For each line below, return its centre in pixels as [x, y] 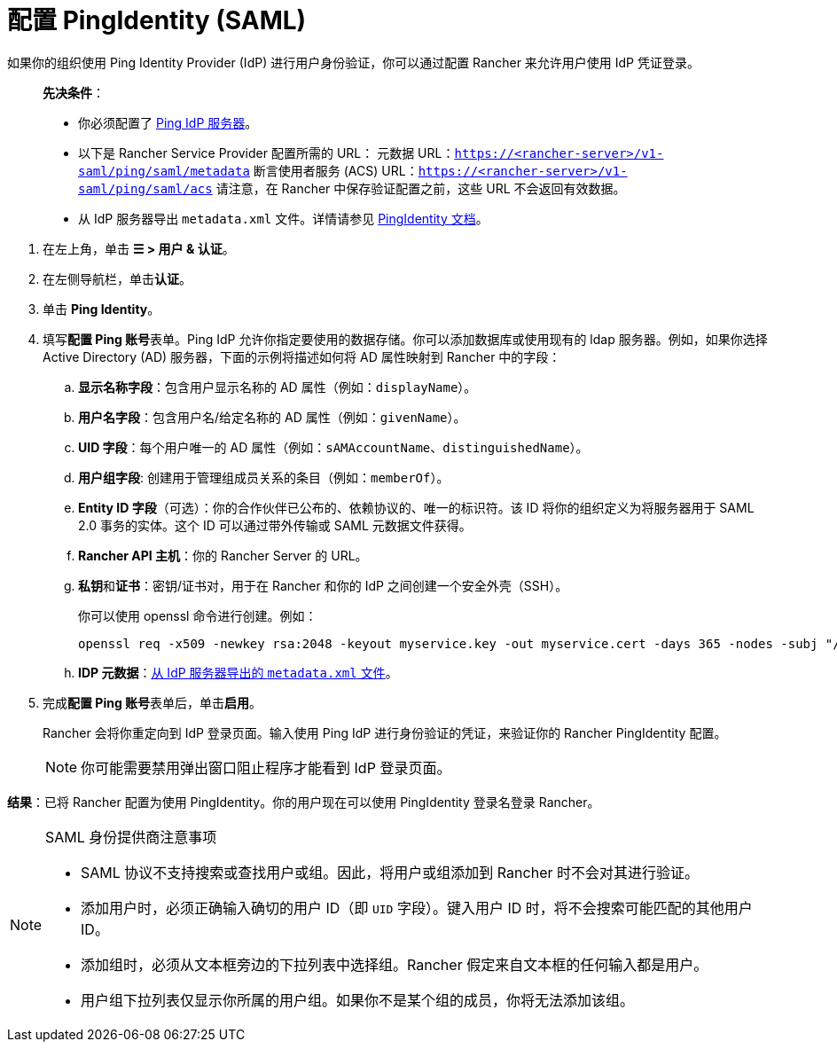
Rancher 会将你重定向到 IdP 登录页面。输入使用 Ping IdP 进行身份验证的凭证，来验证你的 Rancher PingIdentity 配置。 [385, 732]
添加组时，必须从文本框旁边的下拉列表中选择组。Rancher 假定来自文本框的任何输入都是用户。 [395, 964]
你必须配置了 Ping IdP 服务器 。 [168, 122]
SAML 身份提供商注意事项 [131, 837]
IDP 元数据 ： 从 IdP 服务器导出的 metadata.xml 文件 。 [238, 672]
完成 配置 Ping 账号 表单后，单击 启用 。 [153, 702]
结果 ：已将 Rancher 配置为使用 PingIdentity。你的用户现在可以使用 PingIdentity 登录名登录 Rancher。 [304, 802]
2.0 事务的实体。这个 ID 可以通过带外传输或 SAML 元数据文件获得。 [275, 525]
